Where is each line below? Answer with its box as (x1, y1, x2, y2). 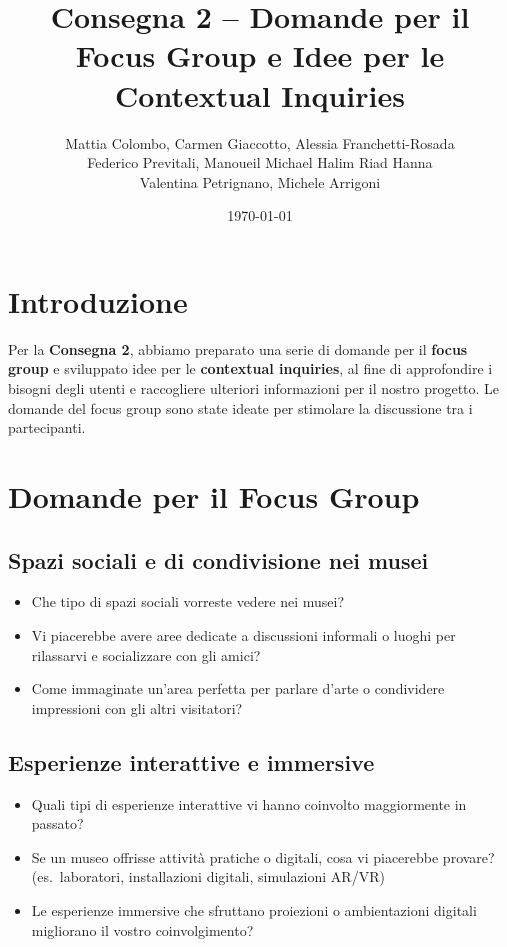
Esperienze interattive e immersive (8, 746, 375, 777)
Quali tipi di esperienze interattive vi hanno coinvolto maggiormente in (31, 793, 467, 814)
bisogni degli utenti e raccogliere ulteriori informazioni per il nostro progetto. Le (8, 378, 500, 398)
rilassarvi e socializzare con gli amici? (31, 644, 261, 665)
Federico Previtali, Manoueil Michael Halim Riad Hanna (87, 152, 433, 173)
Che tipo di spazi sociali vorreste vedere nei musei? (31, 591, 345, 612)
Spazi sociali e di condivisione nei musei (8, 544, 429, 575)
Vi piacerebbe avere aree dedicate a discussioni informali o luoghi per (31, 624, 456, 645)
